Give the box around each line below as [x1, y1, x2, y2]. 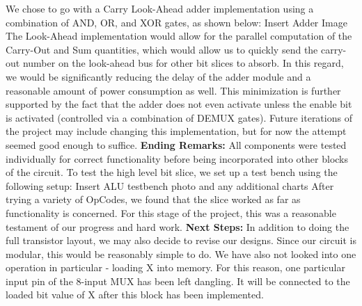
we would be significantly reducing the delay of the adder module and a [6, 69, 311, 83]
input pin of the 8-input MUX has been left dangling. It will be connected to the [6, 273, 350, 288]
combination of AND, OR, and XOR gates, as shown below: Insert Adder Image [6, 15, 347, 29]
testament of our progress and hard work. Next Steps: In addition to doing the [6, 219, 349, 234]
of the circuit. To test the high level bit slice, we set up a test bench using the [6, 165, 338, 179]
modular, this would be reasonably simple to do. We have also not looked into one [6, 246, 356, 261]
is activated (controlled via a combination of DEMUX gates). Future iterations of [6, 110, 352, 124]
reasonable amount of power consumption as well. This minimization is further [6, 83, 341, 97]
